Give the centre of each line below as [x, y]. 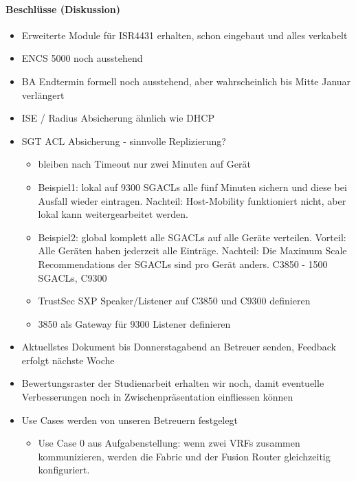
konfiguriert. [64, 470]
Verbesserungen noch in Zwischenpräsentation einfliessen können [157, 397]
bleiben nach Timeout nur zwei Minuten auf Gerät [144, 164]
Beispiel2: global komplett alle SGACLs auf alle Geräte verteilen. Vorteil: [192, 237]
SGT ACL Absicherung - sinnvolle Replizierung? [124, 141]
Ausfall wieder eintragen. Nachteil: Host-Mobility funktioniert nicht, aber [192, 200]
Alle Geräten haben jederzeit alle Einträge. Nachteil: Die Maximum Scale [192, 250]
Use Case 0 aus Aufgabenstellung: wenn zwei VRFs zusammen [169, 443]
